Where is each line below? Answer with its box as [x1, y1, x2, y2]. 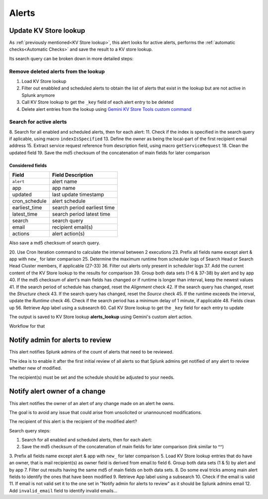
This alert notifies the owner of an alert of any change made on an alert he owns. [9, 400, 175, 406]
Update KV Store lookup [9, 26, 85, 35]
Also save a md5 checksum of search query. [9, 240, 100, 246]
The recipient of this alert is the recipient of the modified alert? [9, 418, 137, 424]
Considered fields [9, 162, 47, 168]
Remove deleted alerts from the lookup [9, 68, 105, 75]
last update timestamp [52, 191, 104, 198]
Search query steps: [9, 427, 51, 433]
